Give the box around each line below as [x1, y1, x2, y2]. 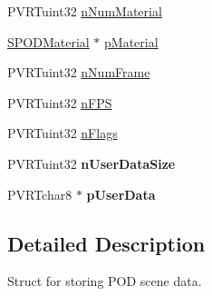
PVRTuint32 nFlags [7, 123, 118, 143]
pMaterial [104, 32, 159, 51]
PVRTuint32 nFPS [7, 93, 112, 112]
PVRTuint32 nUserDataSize [7, 153, 176, 173]
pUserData [86, 184, 156, 203]
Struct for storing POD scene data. [7, 271, 202, 291]
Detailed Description [7, 229, 206, 257]
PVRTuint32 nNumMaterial [7, 2, 162, 20]
